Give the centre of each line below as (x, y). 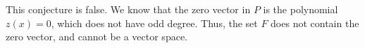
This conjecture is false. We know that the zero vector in (128, 9)
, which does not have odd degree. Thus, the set (154, 23)
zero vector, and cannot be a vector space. (97, 37)
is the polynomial (301, 9)
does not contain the (315, 23)
